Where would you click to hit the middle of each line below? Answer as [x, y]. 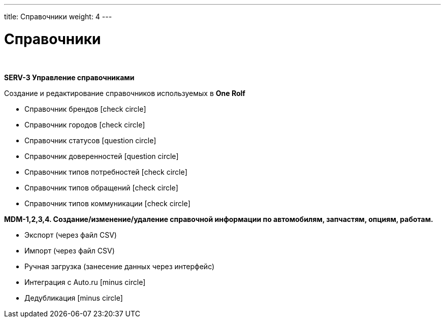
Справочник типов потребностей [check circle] [106, 172]
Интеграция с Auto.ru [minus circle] [85, 282]
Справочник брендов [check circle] [85, 109]
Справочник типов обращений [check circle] [101, 187]
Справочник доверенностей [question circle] [102, 156]
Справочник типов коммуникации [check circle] [107, 203]
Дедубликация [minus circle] [74, 298]
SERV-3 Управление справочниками [69, 77]
